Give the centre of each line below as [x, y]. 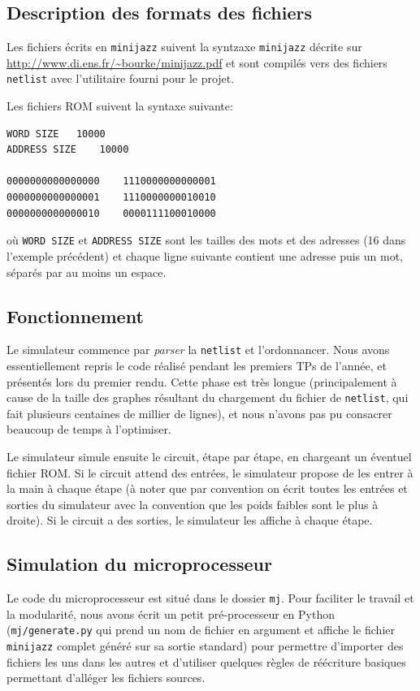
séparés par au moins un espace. [87, 272]
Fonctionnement [75, 315]
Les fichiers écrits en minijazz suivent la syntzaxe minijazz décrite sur [184, 47]
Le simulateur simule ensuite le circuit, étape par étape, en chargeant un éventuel [209, 456]
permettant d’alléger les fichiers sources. [106, 678]
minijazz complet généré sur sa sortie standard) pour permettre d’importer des [205, 646]
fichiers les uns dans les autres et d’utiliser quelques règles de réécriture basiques [206, 661]
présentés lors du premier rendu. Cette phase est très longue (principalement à [202, 381]
